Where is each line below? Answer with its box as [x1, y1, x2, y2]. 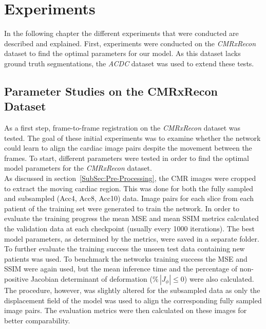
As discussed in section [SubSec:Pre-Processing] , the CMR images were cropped [4, 173, 256, 184]
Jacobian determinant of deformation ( [30, 273, 153, 284]
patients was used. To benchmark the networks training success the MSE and [4, 253, 248, 264]
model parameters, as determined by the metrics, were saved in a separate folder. [4, 233, 259, 244]
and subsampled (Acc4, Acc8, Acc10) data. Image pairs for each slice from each [4, 193, 254, 204]
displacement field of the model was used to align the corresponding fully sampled [4, 295, 262, 305]
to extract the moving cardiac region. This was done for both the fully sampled [4, 182, 253, 193]
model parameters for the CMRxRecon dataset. [4, 162, 152, 173]
